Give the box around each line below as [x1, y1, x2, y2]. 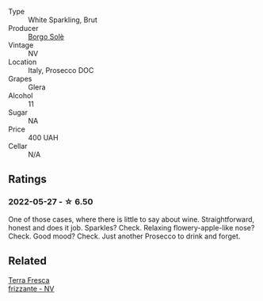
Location [8, 57, 37, 67]
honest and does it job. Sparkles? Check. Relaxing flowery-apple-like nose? [8, 223, 255, 232]
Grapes [8, 74, 32, 83]
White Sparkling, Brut [28, 15, 97, 25]
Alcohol [8, 91, 33, 100]
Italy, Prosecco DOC [28, 66, 94, 74]
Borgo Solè [28, 32, 65, 41]
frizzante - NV [8, 284, 55, 293]
